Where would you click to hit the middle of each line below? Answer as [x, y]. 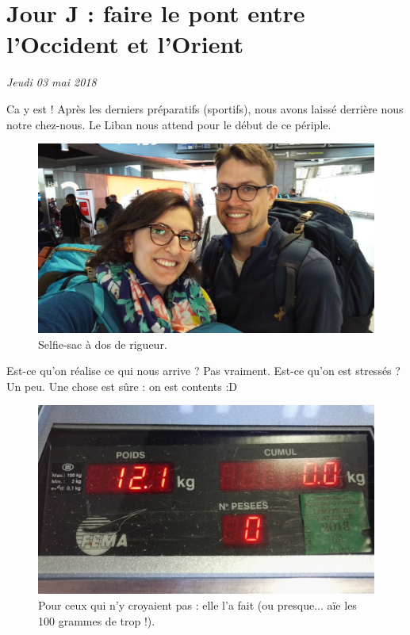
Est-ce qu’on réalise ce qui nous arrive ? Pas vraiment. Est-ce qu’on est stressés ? [203, 371]
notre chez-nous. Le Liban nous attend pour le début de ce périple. [169, 124]
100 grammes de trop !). [97, 620]
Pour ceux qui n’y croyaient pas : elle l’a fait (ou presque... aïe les [197, 605]
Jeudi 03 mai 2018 [52, 82]
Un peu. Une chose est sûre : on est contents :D [122, 386]
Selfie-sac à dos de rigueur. [103, 344]
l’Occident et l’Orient [125, 44]
